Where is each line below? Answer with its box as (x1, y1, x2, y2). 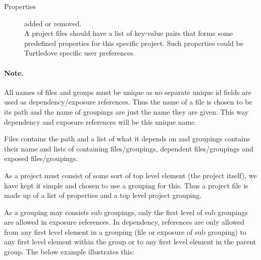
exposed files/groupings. (4, 153, 78, 164)
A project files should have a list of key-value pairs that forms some (24, 28, 233, 38)
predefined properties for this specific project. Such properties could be (24, 37, 243, 48)
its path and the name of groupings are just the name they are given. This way (4, 106, 249, 117)
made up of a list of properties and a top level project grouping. (4, 190, 202, 200)
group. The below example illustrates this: (4, 246, 135, 257)
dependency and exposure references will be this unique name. (4, 116, 197, 127)
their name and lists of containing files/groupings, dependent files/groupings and (4, 143, 253, 153)
